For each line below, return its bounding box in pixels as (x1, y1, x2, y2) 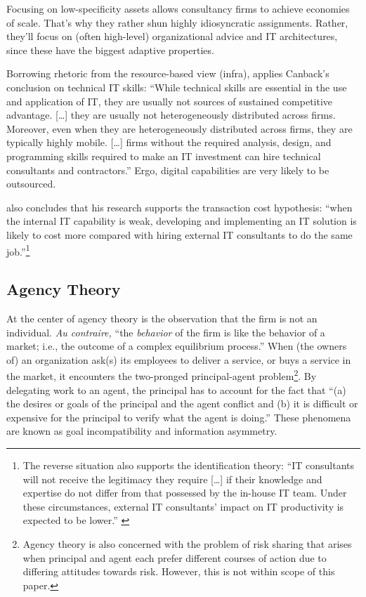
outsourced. (6, 176, 56, 191)
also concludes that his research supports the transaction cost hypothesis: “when (6, 199, 353, 214)
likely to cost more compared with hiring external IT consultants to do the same (6, 227, 353, 242)
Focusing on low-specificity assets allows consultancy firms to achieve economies (6, 1, 350, 15)
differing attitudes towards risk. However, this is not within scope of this (22, 564, 335, 579)
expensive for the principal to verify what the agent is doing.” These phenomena (6, 409, 351, 424)
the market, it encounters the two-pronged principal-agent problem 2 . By (6, 367, 317, 383)
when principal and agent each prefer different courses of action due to (22, 550, 327, 565)
